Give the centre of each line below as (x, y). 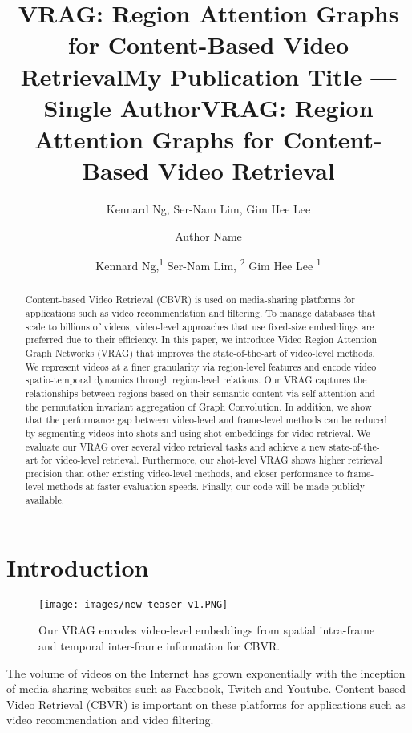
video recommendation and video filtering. (110, 720)
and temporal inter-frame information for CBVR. (160, 645)
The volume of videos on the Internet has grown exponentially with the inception (206, 672)
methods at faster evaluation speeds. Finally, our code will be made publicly (206, 486)
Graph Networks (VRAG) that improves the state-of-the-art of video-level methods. (200, 352)
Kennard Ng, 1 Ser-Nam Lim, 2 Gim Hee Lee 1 (208, 264)
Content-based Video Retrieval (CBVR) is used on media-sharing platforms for (190, 300)
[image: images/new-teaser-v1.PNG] (133, 604)
